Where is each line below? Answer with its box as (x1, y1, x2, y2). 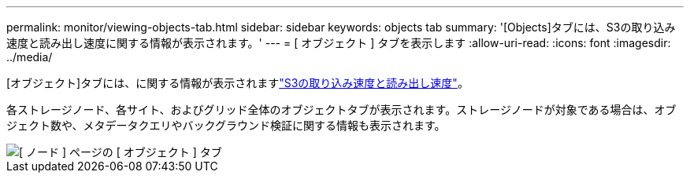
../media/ (6, 50, 53, 64)
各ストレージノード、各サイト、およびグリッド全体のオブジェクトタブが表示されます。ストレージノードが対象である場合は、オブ (6, 103, 677, 116)
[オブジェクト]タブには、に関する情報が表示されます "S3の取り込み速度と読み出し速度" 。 (6, 76, 469, 89)
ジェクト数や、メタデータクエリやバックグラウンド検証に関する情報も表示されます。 (6, 119, 446, 132)
